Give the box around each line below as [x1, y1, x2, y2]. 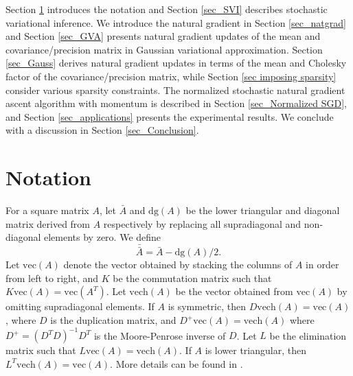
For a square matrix [5, 203, 89, 218]
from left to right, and [5, 270, 99, 285]
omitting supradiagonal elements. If [5, 299, 155, 314]
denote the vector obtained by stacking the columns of [63, 257, 293, 272]
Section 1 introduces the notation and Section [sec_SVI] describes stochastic [5, 2, 328, 16]
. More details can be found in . [110, 356, 243, 371]
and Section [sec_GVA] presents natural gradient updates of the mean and [5, 29, 321, 43]
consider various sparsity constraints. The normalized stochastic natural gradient [5, 82, 345, 97]
